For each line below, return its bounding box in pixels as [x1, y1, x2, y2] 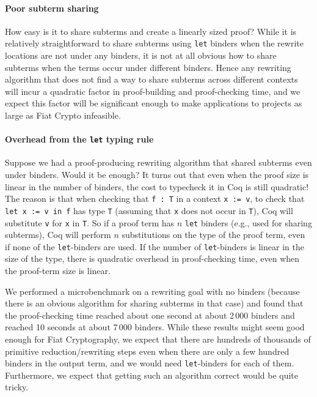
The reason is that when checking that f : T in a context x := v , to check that [5, 192, 305, 205]
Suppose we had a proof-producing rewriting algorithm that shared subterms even [5, 156, 312, 169]
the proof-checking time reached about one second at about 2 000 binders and [5, 308, 295, 321]
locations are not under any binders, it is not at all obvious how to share [5, 49, 277, 62]
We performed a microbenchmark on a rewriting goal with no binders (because [5, 284, 300, 297]
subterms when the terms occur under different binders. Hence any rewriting [5, 61, 291, 73]
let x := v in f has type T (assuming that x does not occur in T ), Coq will [5, 204, 293, 217]
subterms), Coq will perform [5, 228, 111, 241]
